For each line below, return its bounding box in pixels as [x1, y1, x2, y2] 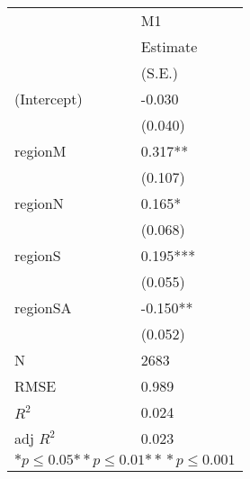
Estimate [140, 36, 198, 57]
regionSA [14, 297, 72, 318]
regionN [14, 193, 64, 213]
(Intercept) [14, 88, 83, 109]
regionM [14, 140, 67, 161]
